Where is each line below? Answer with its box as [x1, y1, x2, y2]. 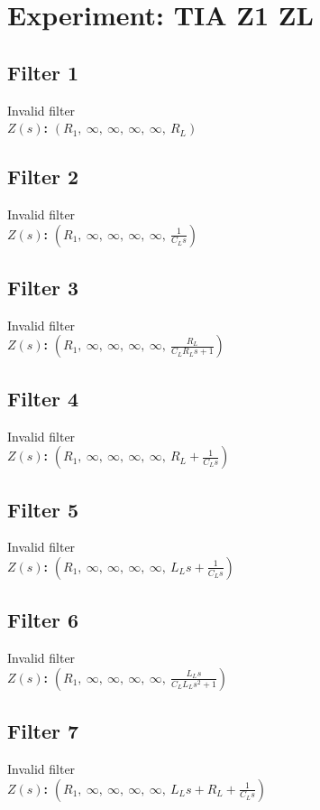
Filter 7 [7, 717, 79, 745]
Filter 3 [7, 273, 79, 301]
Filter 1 [7, 58, 79, 86]
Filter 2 [7, 163, 79, 191]
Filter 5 [7, 495, 79, 523]
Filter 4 [7, 384, 79, 412]
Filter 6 [7, 606, 79, 634]
